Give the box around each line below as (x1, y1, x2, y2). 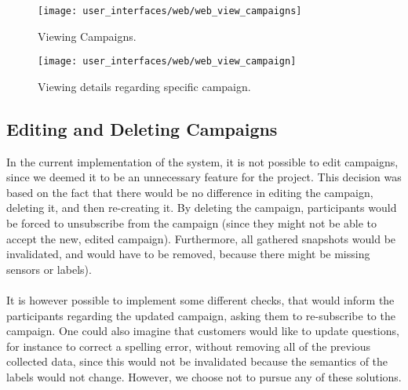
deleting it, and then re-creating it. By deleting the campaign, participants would (6, 199, 397, 216)
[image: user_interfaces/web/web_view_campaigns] (38, 5, 302, 16)
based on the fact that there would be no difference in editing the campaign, (6, 184, 373, 200)
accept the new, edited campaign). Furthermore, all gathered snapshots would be (6, 230, 396, 246)
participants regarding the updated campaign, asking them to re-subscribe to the (6, 307, 395, 323)
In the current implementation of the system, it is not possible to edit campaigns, (6, 153, 399, 169)
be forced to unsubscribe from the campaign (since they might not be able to (6, 215, 377, 231)
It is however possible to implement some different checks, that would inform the (6, 292, 395, 308)
